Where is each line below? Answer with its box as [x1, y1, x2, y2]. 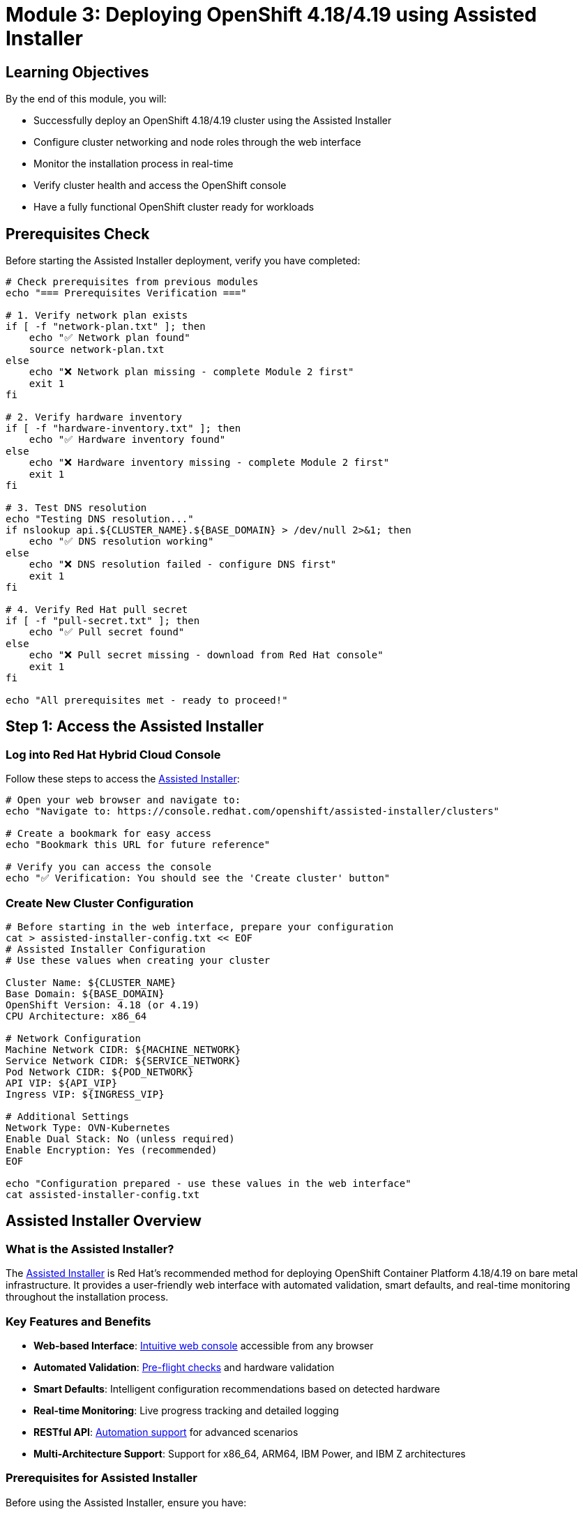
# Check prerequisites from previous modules [6, 276, 259, 288]
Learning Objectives [6, 63, 149, 81]
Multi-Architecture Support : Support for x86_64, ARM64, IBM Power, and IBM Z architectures [33, 1447, 466, 1460]
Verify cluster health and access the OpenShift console [33, 179, 287, 192]
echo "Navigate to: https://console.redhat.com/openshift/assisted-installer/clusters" [6, 805, 500, 817]
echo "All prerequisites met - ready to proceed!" [6, 695, 288, 706]
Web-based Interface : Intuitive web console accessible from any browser [33, 1339, 374, 1352]
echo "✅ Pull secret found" [29, 626, 185, 638]
